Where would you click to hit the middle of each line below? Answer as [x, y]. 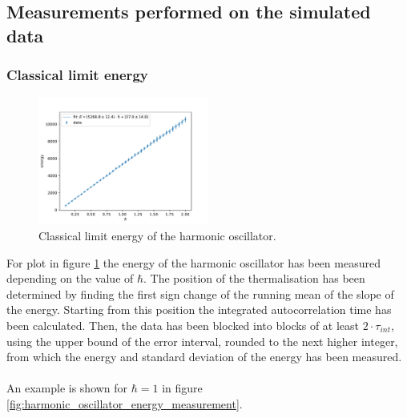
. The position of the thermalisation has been [254, 278]
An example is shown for [67, 388]
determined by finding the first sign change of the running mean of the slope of [200, 293]
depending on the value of [70, 278]
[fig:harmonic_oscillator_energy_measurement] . [125, 403]
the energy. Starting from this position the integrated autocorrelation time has [199, 309]
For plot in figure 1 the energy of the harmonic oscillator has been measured [193, 262]
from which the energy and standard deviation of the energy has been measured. [204, 357]
